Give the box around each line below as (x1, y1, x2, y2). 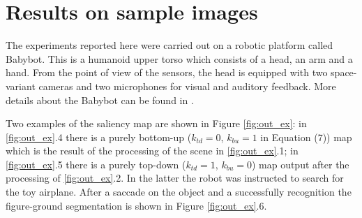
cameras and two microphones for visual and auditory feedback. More (38, 78, 336, 93)
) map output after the (251, 157, 349, 171)
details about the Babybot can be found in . (6, 92, 194, 107)
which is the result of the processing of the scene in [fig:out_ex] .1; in (6, 143, 299, 158)
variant (6, 78, 36, 93)
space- (331, 65, 357, 80)
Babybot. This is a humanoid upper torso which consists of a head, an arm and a (6, 51, 353, 66)
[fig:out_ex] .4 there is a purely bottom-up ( (6, 129, 192, 144)
